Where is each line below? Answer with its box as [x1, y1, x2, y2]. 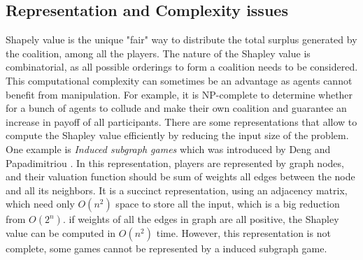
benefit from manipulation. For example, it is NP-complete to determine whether [6, 87, 353, 101]
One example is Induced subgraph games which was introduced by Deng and [6, 141, 331, 156]
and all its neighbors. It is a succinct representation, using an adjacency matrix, [6, 182, 348, 197]
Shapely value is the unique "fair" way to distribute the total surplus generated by [6, 32, 357, 47]
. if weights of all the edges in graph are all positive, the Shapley [62, 212, 339, 226]
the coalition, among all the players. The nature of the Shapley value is [6, 45, 311, 60]
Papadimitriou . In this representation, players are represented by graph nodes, [6, 155, 344, 170]
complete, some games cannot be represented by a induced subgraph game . [6, 241, 327, 256]
